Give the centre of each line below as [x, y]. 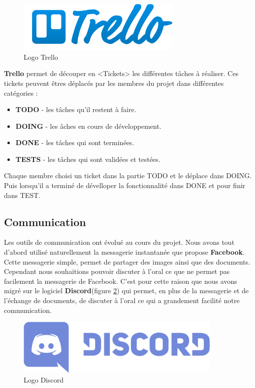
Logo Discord [44, 379]
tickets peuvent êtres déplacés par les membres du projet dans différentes [114, 83]
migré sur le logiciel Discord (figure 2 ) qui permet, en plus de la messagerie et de [126, 291]
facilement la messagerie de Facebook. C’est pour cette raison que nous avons [121, 281]
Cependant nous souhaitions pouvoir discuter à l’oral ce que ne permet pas [117, 271]
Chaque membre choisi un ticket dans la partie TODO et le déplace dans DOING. [128, 175]
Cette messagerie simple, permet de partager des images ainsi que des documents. [127, 261]
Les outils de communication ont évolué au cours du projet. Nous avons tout [119, 242]
